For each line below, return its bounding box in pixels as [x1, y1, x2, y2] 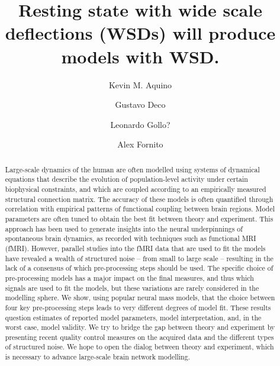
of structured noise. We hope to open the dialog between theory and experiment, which [5, 342, 274, 352]
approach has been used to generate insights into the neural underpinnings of [5, 223, 243, 233]
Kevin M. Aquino [108, 78, 172, 91]
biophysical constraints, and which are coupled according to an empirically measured [5, 184, 266, 194]
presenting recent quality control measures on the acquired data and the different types [5, 332, 274, 342]
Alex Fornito [117, 138, 163, 150]
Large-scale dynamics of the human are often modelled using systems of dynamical [5, 164, 260, 174]
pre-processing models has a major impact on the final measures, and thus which [5, 272, 254, 282]
